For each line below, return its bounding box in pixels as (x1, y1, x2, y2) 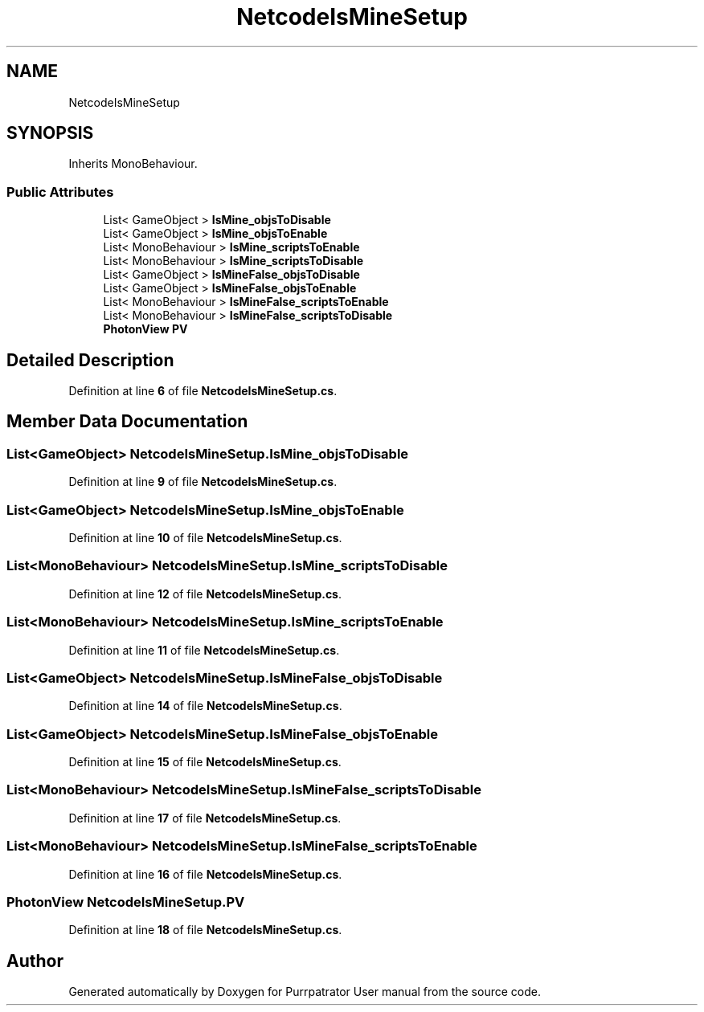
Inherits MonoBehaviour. (68, 157, 198, 171)
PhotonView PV (103, 322, 188, 337)
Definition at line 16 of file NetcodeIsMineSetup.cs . (68, 867, 342, 881)
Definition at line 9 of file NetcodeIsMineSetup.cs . (68, 475, 338, 489)
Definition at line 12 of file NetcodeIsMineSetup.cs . (68, 586, 342, 601)
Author (6, 950, 63, 971)
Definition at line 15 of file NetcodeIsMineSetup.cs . (68, 755, 342, 769)
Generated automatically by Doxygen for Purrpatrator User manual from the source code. (68, 985, 541, 999)
